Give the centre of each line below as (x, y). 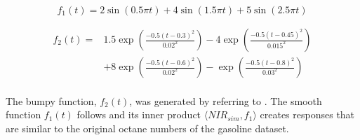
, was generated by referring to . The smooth (226, 100)
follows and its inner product (139, 114)
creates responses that (307, 114)
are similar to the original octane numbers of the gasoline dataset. (147, 128)
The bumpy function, (51, 100)
